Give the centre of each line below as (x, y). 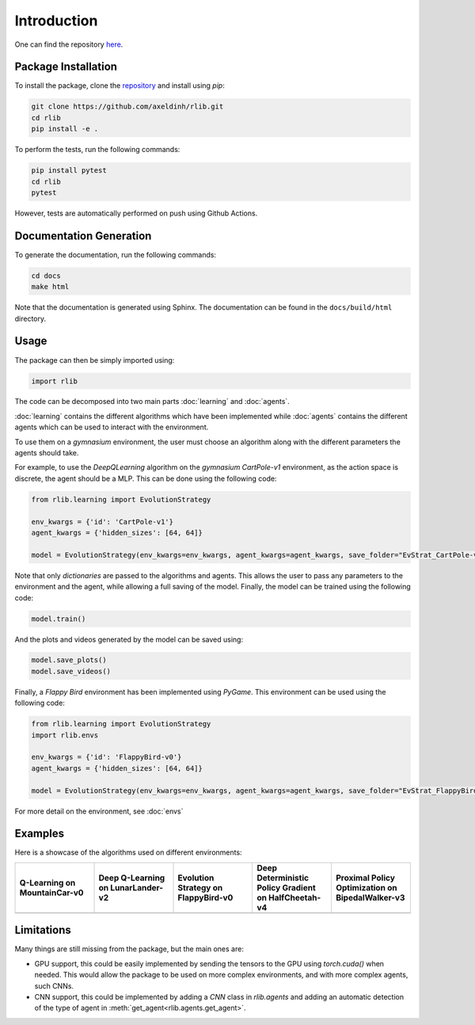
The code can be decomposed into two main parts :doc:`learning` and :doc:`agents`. (152, 402)
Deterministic (283, 878)
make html (50, 287)
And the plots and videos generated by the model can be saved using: (129, 639)
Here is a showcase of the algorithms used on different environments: (128, 852)
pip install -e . (65, 129)
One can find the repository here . (69, 44)
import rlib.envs (65, 735)
